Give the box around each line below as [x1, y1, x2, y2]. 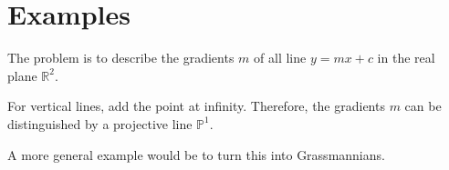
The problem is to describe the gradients [7, 48, 235, 67]
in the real [377, 48, 435, 67]
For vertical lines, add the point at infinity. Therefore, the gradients [7, 96, 385, 115]
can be [404, 96, 442, 115]
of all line [254, 48, 307, 67]
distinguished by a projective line [7, 114, 193, 133]
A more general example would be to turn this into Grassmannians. [7, 145, 385, 164]
